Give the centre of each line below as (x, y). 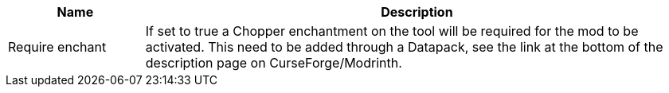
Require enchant (57, 47)
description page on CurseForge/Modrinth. (274, 63)
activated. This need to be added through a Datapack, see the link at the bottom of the (404, 47)
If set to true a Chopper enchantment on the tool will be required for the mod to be (392, 31)
